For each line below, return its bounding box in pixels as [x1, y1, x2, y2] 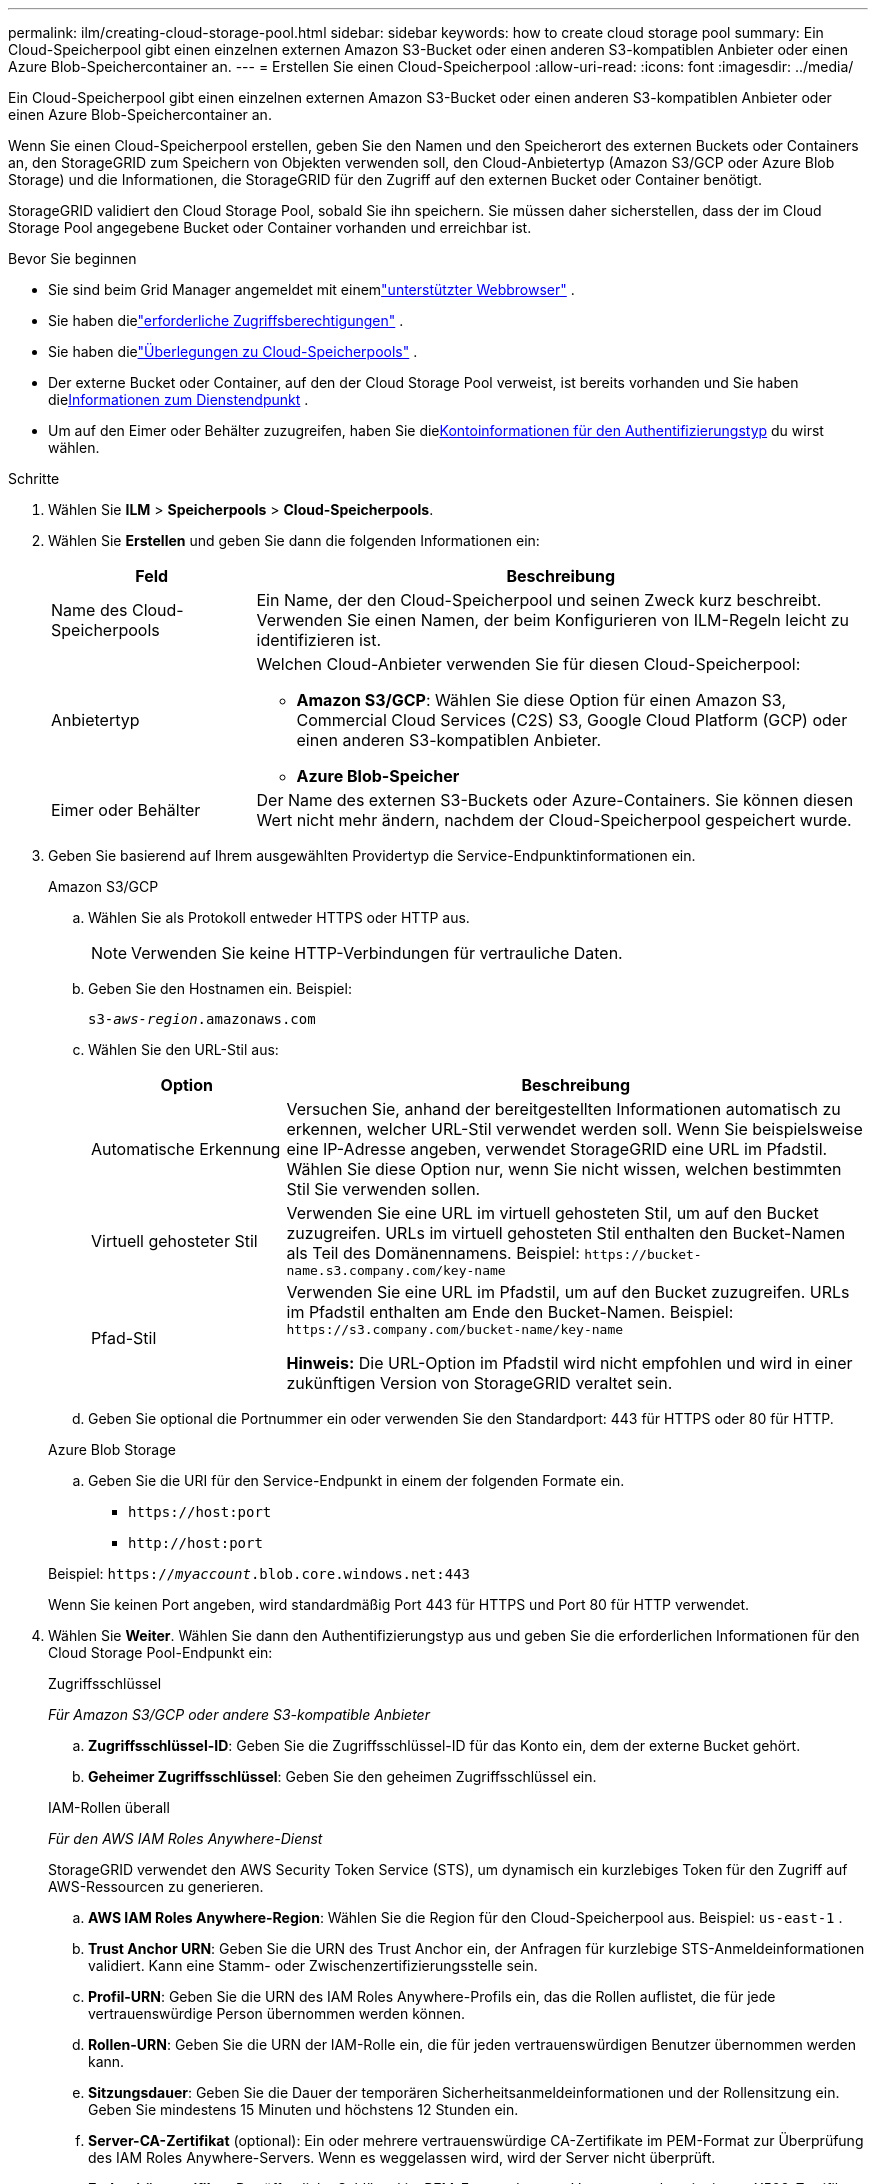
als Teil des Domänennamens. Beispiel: [286, 1243, 580, 1263]
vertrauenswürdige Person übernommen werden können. [88, 2005, 465, 2022]
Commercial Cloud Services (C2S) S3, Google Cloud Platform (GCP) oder [296, 710, 848, 730]
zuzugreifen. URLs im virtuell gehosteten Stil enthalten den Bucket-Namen [286, 1223, 846, 1243]
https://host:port [128, 1504, 272, 1520]
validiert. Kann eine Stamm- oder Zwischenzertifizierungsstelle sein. [88, 1957, 538, 1974]
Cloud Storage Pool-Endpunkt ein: [48, 1644, 273, 1661]
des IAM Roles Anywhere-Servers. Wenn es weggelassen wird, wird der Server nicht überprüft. [88, 2149, 716, 2166]
